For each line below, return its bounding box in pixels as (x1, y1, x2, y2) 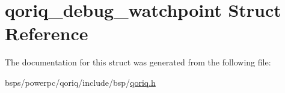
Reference (5, 21, 88, 46)
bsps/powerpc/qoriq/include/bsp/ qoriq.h (5, 76, 156, 88)
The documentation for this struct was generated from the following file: (5, 56, 271, 68)
